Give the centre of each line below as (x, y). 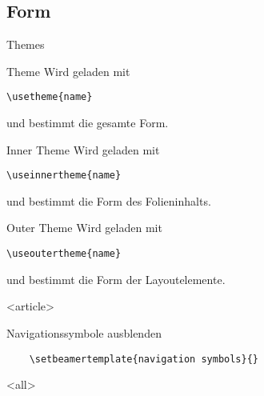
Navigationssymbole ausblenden (84, 332)
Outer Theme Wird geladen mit (84, 228)
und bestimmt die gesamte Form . (88, 123)
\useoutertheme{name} (64, 254)
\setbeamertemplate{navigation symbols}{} (144, 359)
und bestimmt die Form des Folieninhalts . (109, 200)
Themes (26, 44)
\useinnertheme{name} (64, 176)
